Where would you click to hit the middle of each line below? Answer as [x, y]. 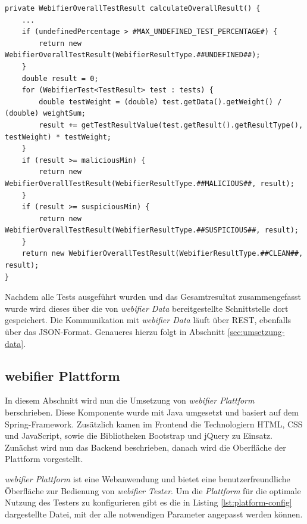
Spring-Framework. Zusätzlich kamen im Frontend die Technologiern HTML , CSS [154, 424]
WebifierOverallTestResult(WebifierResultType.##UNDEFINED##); [133, 55]
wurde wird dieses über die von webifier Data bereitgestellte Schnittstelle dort [147, 308]
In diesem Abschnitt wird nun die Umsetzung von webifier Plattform [130, 400]
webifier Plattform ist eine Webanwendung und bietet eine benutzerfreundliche [148, 478]
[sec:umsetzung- [256, 332]
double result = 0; [60, 78]
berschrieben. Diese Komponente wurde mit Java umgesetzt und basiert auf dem [152, 412]
